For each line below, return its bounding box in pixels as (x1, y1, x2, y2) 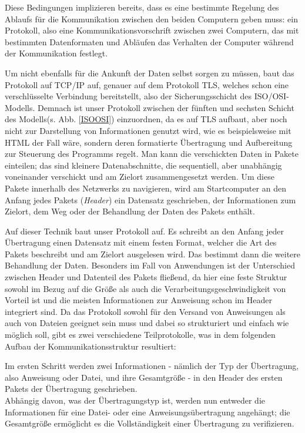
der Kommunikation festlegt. (5, 47, 108, 59)
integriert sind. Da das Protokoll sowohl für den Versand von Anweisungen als (5, 305, 286, 317)
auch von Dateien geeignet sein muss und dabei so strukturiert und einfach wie (5, 317, 289, 329)
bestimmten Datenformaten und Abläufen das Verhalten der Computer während (5, 35, 294, 48)
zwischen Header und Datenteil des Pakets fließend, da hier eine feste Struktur (5, 271, 287, 283)
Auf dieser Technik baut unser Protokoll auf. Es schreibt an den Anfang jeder (5, 224, 284, 237)
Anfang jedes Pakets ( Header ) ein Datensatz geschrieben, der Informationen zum (5, 193, 296, 206)
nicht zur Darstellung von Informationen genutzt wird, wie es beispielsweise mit (5, 124, 291, 136)
